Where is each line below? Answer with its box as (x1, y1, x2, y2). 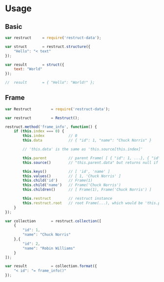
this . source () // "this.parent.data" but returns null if (22, 160, 159, 165)
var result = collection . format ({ (5, 264, 97, 269)
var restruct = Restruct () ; (5, 116, 80, 120)
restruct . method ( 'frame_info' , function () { (5, 124, 97, 129)
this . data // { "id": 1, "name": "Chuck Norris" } (22, 138, 152, 143)
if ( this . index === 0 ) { (14, 129, 64, 134)
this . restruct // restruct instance (22, 196, 112, 201)
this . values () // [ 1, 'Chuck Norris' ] (22, 173, 121, 179)
